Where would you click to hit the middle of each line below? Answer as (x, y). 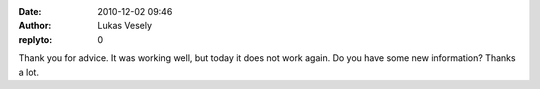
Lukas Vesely (125, 26)
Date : (30, 11)
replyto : (35, 39)
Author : (35, 26)
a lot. (29, 72)
